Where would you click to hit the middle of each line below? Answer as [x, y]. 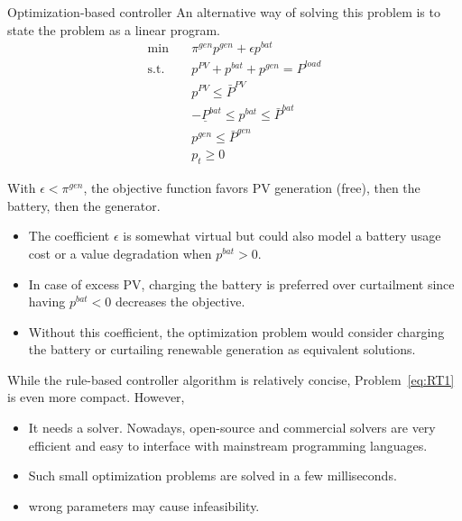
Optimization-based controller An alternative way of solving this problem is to [224, 12]
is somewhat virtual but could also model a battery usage [282, 236]
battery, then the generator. [84, 205]
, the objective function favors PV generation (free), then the [252, 188]
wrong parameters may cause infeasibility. [144, 505]
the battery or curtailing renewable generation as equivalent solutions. [222, 349]
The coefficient [69, 236]
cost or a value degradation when [120, 253]
